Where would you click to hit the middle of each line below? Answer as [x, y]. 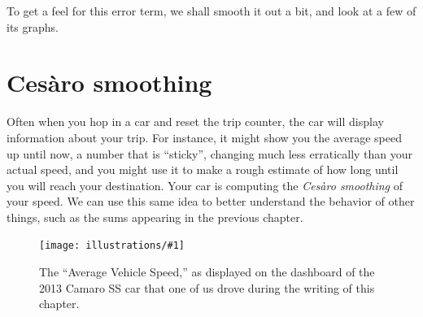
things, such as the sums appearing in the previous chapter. [155, 217]
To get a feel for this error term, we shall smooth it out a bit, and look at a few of [211, 11]
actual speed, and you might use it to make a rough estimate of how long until [203, 169]
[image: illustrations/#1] [112, 246]
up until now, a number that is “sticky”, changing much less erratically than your [210, 153]
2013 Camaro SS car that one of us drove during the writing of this [207, 287]
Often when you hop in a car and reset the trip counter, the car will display [195, 122]
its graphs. [33, 26]
